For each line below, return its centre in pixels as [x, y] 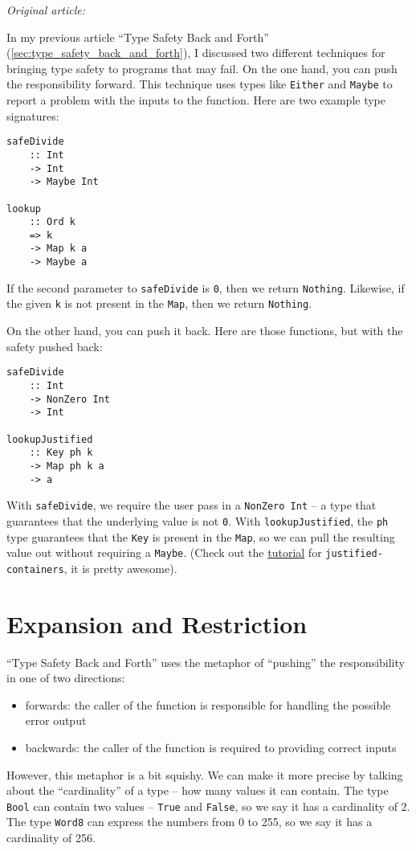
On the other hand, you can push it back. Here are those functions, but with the [205, 331]
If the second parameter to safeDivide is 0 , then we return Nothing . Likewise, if [206, 287]
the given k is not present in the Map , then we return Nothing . [159, 303]
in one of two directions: [66, 678]
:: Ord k [52, 222]
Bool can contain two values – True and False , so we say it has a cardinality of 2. [208, 806]
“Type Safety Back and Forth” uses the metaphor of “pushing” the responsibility [206, 662]
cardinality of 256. [51, 838]
